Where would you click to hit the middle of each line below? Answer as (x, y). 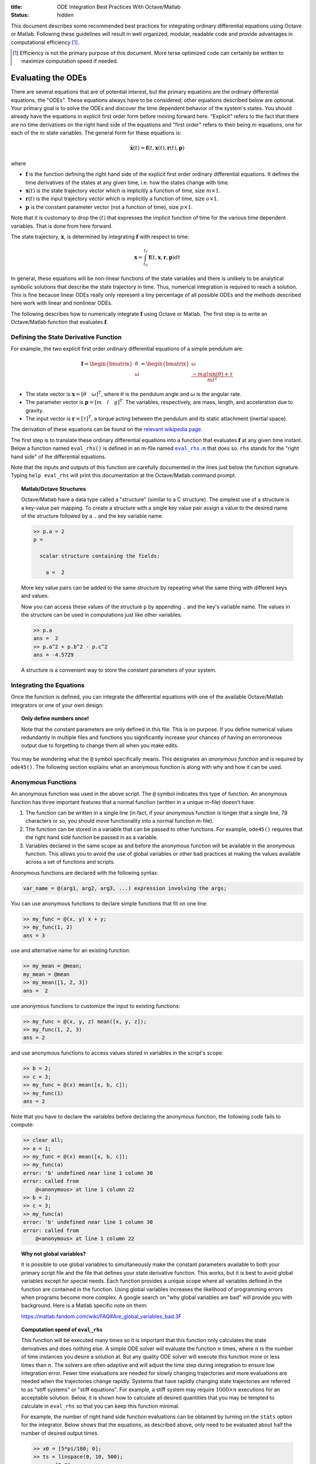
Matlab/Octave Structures (54, 488)
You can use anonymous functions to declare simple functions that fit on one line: (109, 903)
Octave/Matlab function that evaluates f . (59, 322)
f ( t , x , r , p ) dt (164, 257)
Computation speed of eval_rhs (62, 1330)
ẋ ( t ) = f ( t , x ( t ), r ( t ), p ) (157, 148)
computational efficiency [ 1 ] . (45, 42)
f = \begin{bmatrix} (107, 364)
